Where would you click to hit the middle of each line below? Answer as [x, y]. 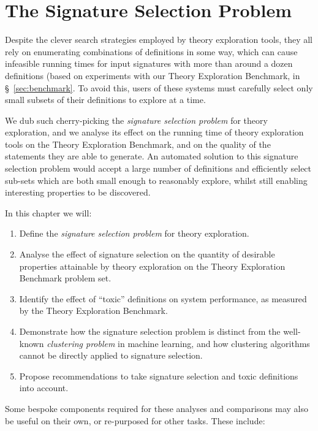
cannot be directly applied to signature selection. [111, 355]
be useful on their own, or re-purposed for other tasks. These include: [135, 420]
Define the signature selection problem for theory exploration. [134, 233]
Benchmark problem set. [65, 278]
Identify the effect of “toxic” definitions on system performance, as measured [163, 298]
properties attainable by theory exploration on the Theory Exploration [152, 266]
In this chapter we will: [48, 212]
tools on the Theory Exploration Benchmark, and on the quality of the [138, 144]
